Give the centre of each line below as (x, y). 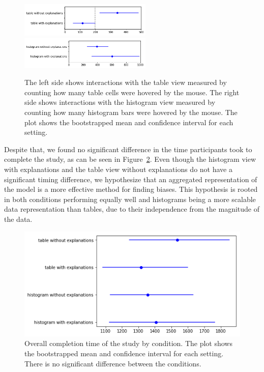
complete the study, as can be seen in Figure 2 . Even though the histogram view (130, 159)
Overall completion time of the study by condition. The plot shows (128, 343)
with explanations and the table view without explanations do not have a (118, 169)
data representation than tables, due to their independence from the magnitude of (132, 209)
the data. (18, 219)
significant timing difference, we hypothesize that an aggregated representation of (131, 179)
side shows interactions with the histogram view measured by (120, 102)
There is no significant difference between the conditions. (113, 363)
